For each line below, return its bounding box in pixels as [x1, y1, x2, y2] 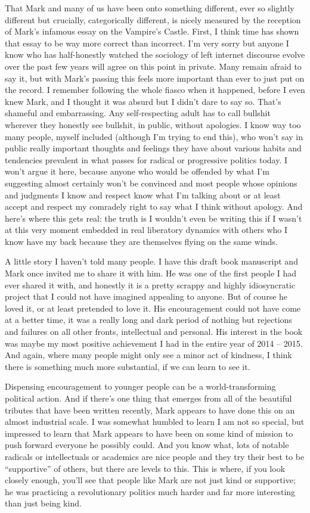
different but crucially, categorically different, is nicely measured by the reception [5, 13, 301, 26]
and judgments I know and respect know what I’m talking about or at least [5, 188, 281, 201]
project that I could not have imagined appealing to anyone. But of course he [5, 290, 288, 303]
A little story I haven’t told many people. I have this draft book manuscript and [5, 255, 298, 268]
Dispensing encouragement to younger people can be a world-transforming [5, 380, 276, 393]
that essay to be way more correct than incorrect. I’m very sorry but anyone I [5, 36, 289, 49]
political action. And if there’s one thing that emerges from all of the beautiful [5, 392, 292, 404]
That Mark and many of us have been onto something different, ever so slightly [5, 2, 294, 14]
